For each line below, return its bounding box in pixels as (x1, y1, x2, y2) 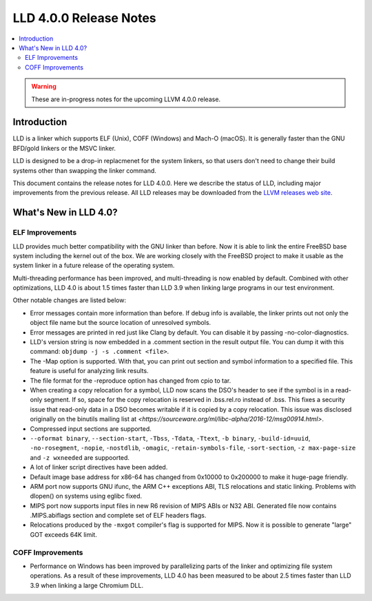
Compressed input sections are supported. (30, 424, 152, 433)
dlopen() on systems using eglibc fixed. (30, 492, 143, 500)
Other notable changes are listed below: (12, 296, 127, 304)
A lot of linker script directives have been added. (30, 463, 168, 472)
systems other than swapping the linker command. (12, 166, 156, 175)
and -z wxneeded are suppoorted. (30, 453, 130, 461)
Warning (31, 83, 56, 91)
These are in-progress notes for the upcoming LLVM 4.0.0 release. (31, 95, 220, 103)
